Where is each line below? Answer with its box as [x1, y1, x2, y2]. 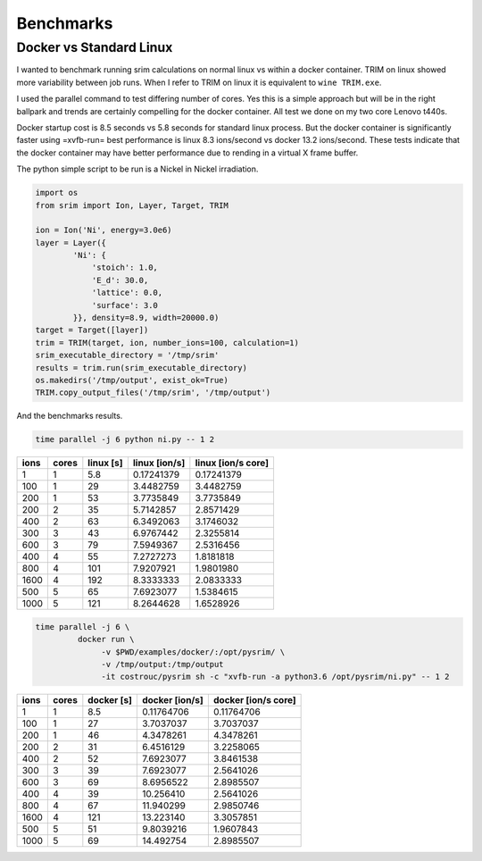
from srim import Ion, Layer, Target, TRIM [35, 200, 229, 210]
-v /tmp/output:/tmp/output [101, 659, 224, 670]
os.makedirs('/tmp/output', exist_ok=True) [35, 375, 229, 385]
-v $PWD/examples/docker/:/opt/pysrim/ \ [101, 647, 286, 656]
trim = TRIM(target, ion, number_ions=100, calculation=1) [35, 338, 299, 347]
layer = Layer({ [35, 238, 107, 247]
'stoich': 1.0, [91, 263, 158, 272]
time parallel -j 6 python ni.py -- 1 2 [35, 434, 214, 445]
